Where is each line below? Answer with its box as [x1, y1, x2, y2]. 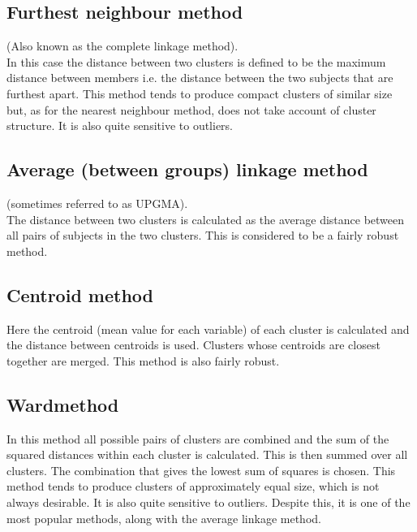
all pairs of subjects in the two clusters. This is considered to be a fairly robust [6, 227, 399, 244]
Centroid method [6, 282, 153, 307]
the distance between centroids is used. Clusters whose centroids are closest [6, 336, 380, 353]
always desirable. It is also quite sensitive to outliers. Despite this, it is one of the [6, 493, 411, 510]
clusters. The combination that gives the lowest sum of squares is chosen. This [6, 461, 396, 478]
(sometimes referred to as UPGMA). [6, 194, 188, 211]
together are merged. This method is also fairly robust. [6, 352, 280, 369]
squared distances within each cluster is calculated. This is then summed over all [6, 446, 408, 463]
